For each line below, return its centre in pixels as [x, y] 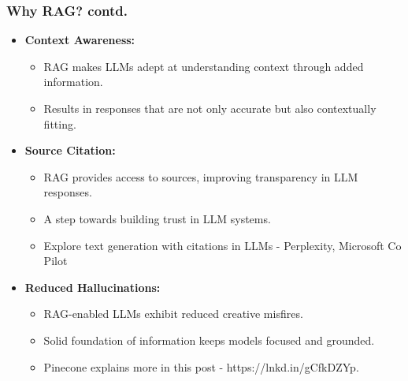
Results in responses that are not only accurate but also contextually [210, 108]
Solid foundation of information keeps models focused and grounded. [209, 340]
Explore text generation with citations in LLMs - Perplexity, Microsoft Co [223, 245]
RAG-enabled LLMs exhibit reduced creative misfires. [173, 314]
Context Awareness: [80, 40]
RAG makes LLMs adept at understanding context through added [204, 66]
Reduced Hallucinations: [93, 287]
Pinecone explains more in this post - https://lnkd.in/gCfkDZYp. [201, 366]
